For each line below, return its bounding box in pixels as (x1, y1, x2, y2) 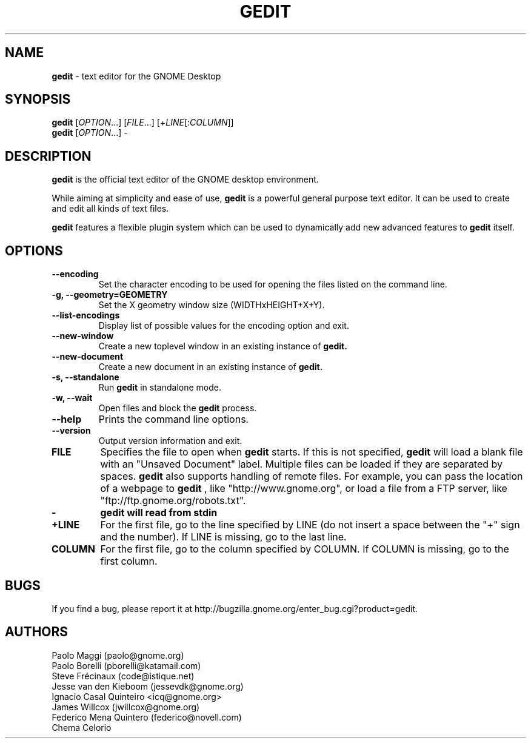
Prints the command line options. (98, 413, 249, 426)
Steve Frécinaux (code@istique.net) (52, 670, 195, 681)
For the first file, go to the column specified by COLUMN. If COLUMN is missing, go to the (100, 543, 509, 556)
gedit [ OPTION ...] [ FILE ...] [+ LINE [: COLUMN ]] (52, 117, 234, 128)
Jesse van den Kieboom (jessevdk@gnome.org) (52, 681, 244, 691)
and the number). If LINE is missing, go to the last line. (100, 531, 347, 543)
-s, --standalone (52, 372, 119, 383)
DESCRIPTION (5, 148, 92, 164)
